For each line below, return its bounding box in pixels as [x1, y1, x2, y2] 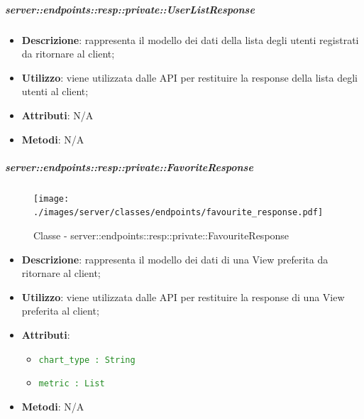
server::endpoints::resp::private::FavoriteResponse [5, 159, 253, 174]
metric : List [38, 379, 105, 389]
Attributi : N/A [21, 107, 94, 122]
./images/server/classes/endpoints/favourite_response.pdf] [33, 207, 324, 218]
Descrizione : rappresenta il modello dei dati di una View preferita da [21, 251, 329, 266]
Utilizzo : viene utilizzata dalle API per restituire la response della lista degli [21, 70, 358, 85]
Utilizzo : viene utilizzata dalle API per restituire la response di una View [21, 289, 345, 304]
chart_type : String [38, 354, 136, 365]
